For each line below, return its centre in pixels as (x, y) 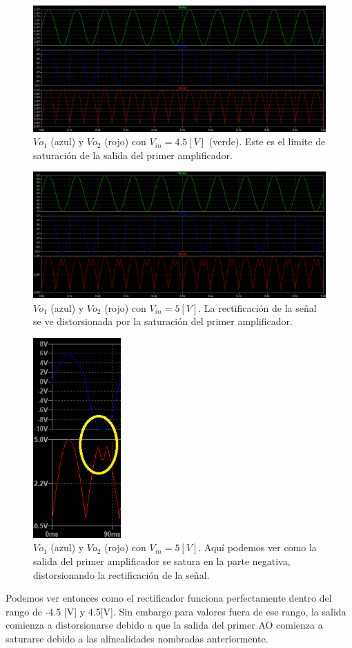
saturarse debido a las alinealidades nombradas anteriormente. (137, 639)
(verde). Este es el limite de (267, 141)
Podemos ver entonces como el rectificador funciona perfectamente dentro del (169, 598)
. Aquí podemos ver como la (257, 547)
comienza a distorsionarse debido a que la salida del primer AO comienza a (164, 625)
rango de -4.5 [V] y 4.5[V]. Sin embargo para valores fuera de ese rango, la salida (176, 611)
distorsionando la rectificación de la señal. (121, 574)
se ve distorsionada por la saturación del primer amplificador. (163, 321)
